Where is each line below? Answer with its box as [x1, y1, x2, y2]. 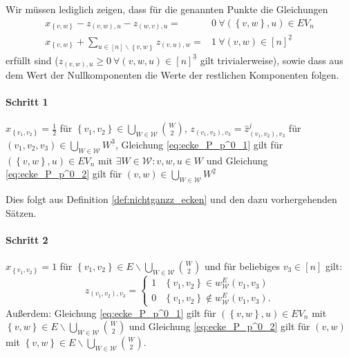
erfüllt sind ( [6, 52, 59, 67]
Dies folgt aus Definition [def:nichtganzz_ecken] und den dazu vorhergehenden [6, 192, 337, 206]
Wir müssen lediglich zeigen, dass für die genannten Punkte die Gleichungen [6, 2, 328, 16]
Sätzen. [6, 205, 37, 220]
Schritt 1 [6, 95, 48, 109]
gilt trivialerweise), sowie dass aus [200, 52, 343, 67]
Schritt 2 [6, 232, 48, 247]
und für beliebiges [204, 259, 281, 273]
